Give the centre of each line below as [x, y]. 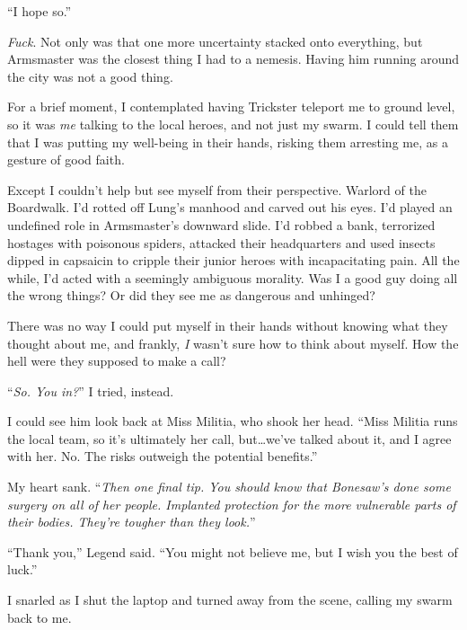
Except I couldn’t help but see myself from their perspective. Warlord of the [217, 189]
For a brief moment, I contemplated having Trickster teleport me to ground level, [231, 106]
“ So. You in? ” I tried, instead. [91, 390]
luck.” [22, 569]
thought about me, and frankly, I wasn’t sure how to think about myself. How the [233, 343]
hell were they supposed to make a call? [117, 361]
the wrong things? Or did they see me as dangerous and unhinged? [191, 295]
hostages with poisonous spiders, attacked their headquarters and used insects [221, 242]
